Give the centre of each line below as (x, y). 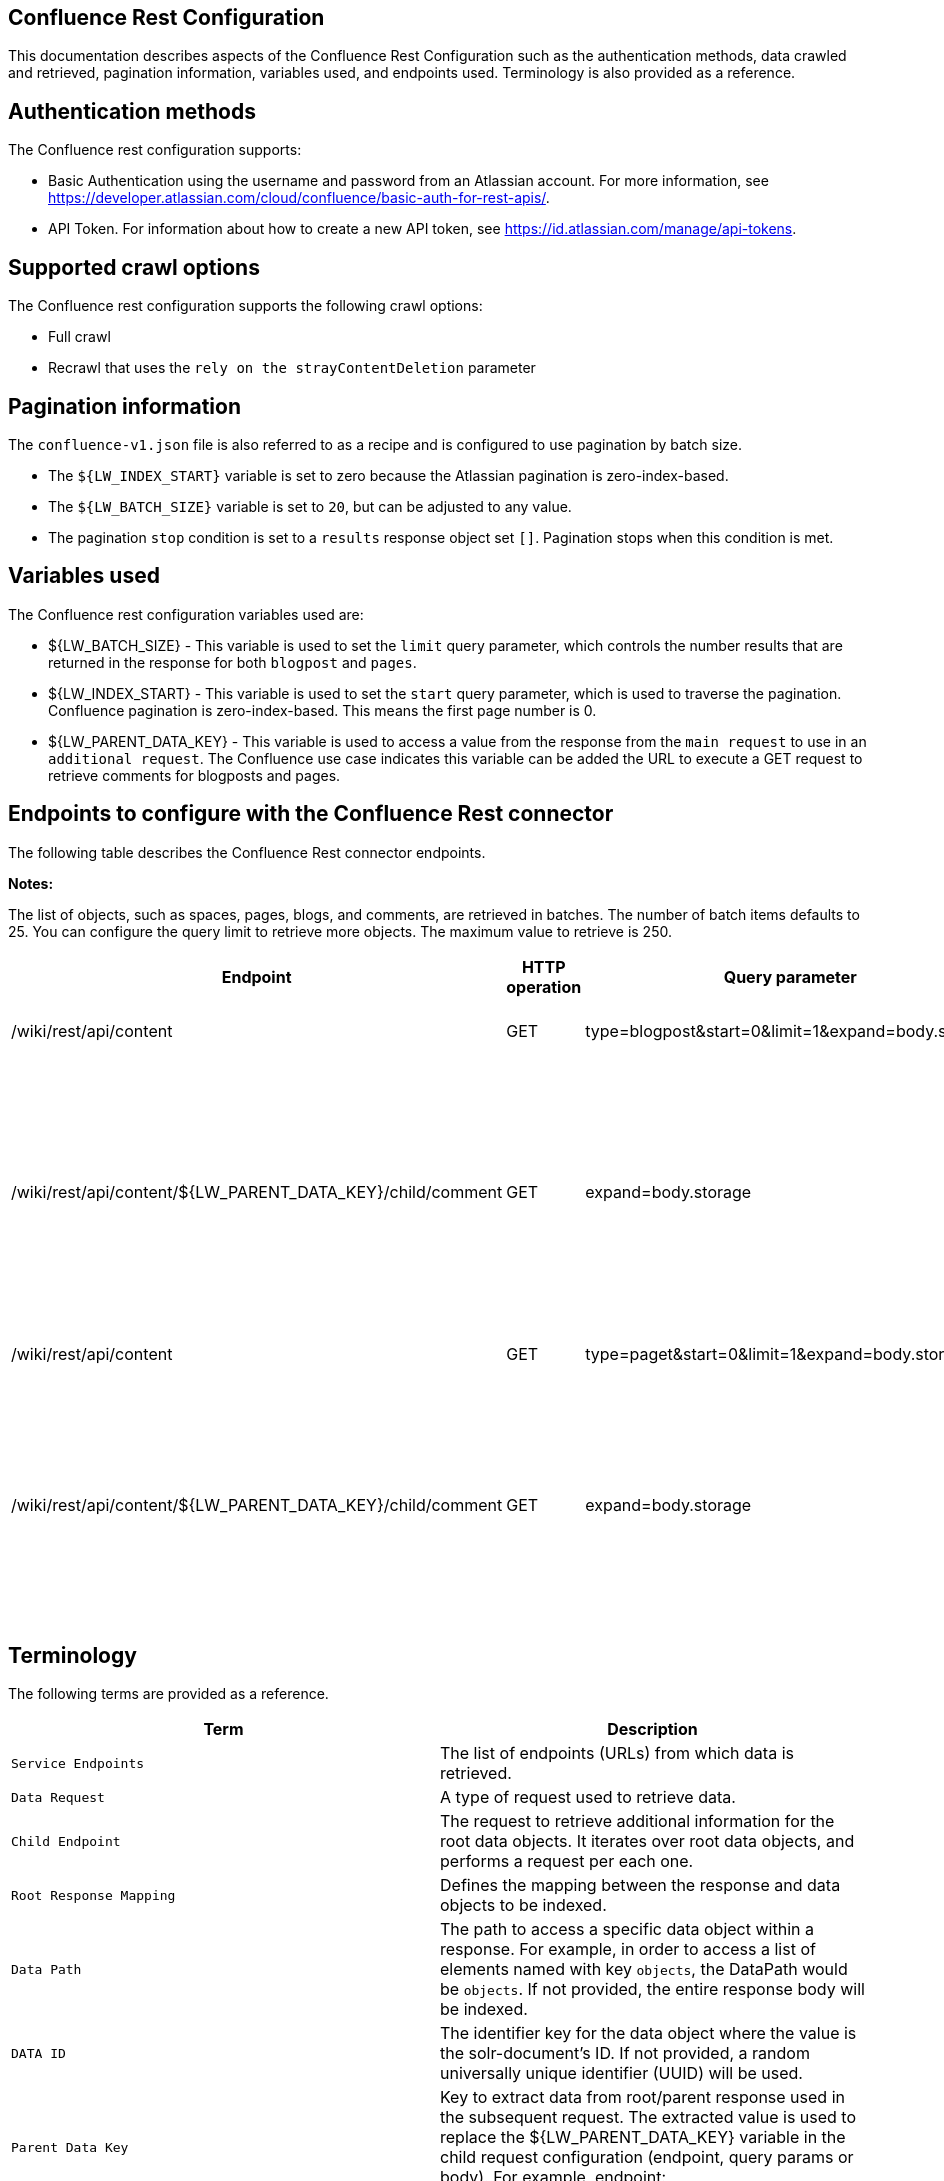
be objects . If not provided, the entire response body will (652, 1989)
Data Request (58, 1797)
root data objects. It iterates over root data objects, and (647, 1841)
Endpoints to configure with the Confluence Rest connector (311, 814)
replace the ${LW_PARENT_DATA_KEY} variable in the (643, 2137)
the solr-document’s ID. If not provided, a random (625, 2053)
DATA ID (38, 2053)
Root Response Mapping (93, 1895)
